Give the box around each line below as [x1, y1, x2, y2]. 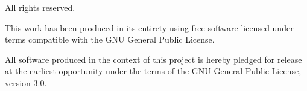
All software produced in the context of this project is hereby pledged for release [5, 53, 302, 65]
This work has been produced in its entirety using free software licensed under [5, 21, 294, 34]
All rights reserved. [5, 1, 75, 13]
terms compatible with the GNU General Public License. [5, 33, 215, 45]
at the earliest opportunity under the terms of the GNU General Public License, [5, 65, 302, 77]
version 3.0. [5, 76, 47, 89]
